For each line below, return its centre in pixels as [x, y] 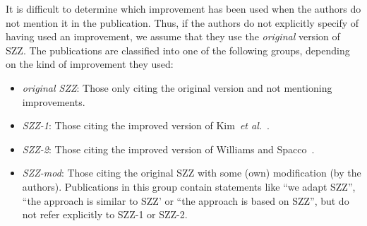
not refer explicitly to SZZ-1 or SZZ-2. [105, 214]
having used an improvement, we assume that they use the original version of [173, 36]
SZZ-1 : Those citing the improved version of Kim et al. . [146, 125]
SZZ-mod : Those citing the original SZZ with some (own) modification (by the [192, 173]
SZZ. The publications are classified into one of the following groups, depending [178, 50]
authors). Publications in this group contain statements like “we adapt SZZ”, [189, 186]
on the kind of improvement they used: [90, 64]
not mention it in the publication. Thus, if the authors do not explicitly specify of [182, 22]
